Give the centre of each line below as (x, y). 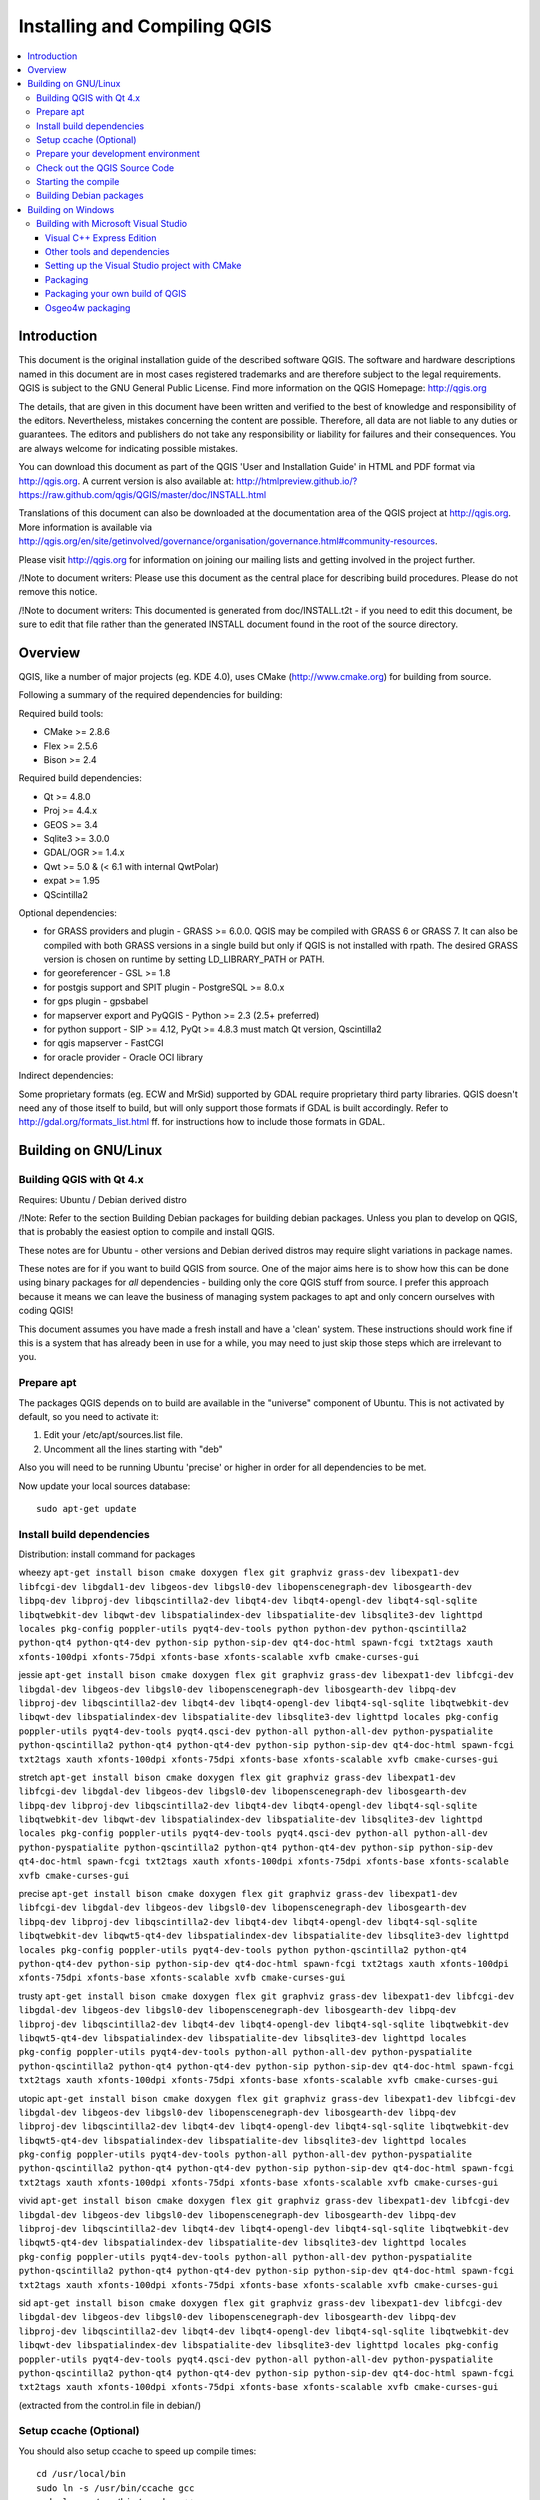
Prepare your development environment (118, 154)
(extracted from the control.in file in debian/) (110, 2405)
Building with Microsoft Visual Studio (112, 224)
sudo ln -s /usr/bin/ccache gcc (115, 2488)
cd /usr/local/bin (81, 2474)
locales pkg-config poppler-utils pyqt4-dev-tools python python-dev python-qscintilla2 (242, 1628)
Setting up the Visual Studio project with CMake (143, 266)
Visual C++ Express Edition (101, 237)
